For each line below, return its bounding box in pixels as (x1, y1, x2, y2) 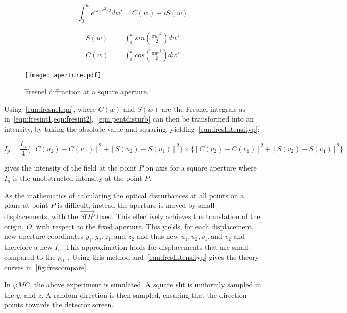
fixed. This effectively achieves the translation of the (97, 211, 260, 222)
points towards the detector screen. (4, 299, 114, 310)
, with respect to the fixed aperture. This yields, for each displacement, (32, 221, 254, 231)
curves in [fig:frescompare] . (4, 262, 88, 273)
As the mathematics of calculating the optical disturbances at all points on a (4, 189, 244, 200)
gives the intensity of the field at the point (4, 162, 137, 173)
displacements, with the (4, 211, 78, 222)
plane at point (4, 200, 48, 210)
